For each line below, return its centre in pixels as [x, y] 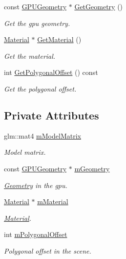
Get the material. [30, 56]
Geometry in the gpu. [36, 185]
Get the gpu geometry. [37, 23]
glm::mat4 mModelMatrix [42, 135]
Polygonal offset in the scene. [48, 250]
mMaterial [53, 201]
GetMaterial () [59, 39]
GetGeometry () [99, 6]
